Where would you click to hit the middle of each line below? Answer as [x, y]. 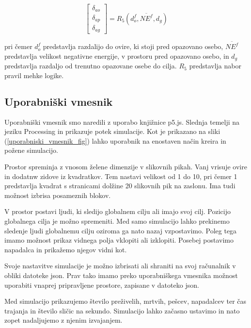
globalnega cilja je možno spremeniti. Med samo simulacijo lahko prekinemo [117, 221]
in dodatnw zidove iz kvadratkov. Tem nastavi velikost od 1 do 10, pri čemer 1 [121, 176]
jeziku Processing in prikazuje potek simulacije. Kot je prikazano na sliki [112, 131]
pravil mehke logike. [34, 75]
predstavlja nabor [215, 66]
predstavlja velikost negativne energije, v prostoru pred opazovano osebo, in [117, 56]
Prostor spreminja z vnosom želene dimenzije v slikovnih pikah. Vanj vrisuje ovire [126, 166]
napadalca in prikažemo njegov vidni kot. [66, 249]
